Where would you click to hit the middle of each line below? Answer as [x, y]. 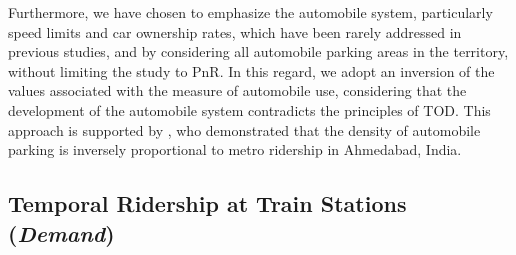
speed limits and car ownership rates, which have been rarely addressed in [235, 31]
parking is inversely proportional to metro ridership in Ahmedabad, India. [235, 149]
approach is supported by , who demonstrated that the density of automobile [244, 129]
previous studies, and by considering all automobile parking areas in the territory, [258, 51]
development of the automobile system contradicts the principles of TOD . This [249, 109]
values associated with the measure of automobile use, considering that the [237, 90]
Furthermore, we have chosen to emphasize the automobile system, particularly [250, 12]
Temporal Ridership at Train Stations [207, 203]
